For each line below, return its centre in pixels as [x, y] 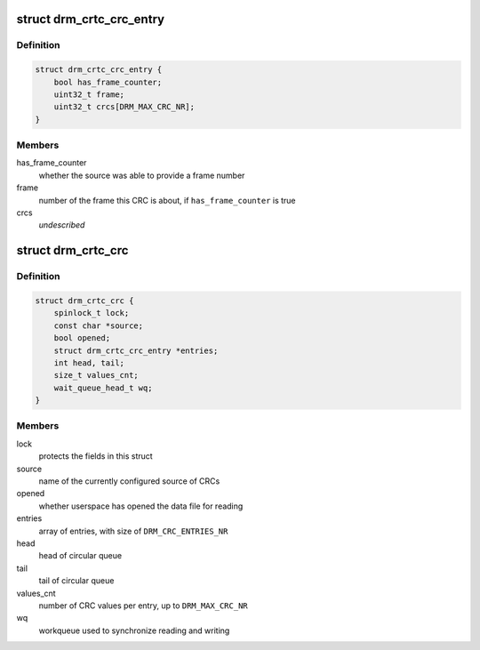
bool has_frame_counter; [108, 82]
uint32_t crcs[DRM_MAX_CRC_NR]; [124, 107]
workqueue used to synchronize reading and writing [134, 630]
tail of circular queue [76, 581]
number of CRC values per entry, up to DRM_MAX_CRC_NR [143, 606]
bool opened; [82, 338]
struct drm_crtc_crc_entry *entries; [136, 350]
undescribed [62, 225]
